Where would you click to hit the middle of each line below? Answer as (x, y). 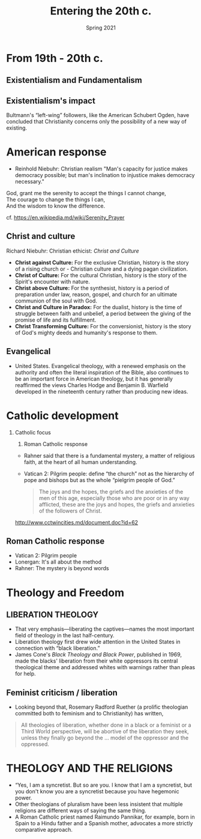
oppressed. (35, 744)
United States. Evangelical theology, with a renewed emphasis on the (100, 366)
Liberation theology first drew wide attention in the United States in (98, 642)
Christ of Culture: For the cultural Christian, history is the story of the (101, 275)
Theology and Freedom (65, 593)
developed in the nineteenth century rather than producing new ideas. (101, 391)
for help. (25, 674)
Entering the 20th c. (101, 11)
